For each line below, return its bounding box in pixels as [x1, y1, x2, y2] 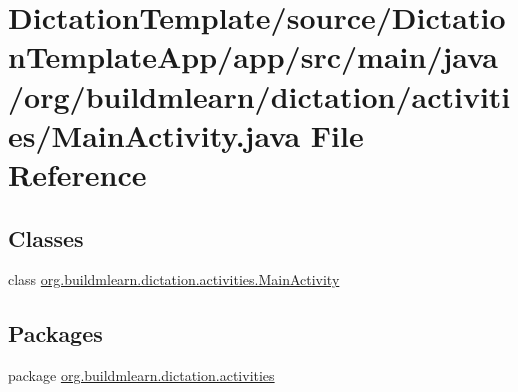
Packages [8, 318, 103, 349]
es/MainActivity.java [8, 114, 301, 155]
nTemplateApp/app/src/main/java [8, 36, 498, 77]
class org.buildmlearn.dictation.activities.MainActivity [8, 269, 340, 290]
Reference [8, 153, 147, 194]
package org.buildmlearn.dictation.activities [8, 365, 275, 386]
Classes [8, 222, 84, 253]
